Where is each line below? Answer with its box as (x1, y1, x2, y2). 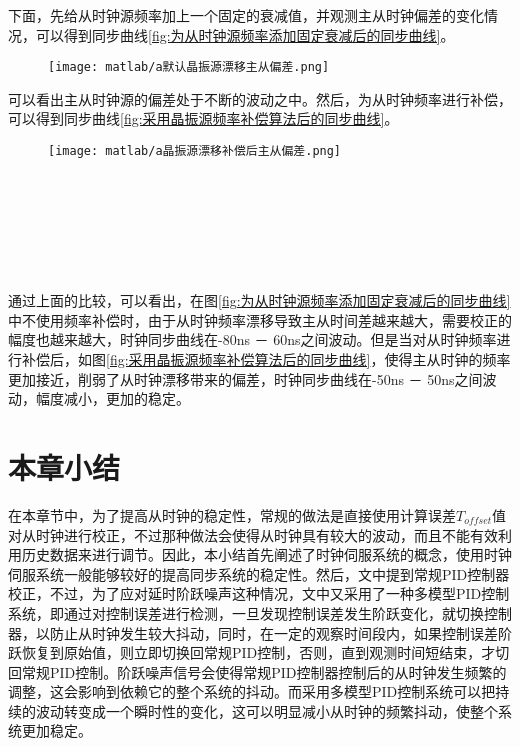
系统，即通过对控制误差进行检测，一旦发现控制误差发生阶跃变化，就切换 (8, 602, 484, 623)
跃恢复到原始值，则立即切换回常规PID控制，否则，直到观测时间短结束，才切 (8, 642, 510, 663)
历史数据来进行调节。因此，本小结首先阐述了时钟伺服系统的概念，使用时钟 (21, 544, 512, 565)
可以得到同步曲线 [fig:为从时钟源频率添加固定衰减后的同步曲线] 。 (35, 24, 455, 45)
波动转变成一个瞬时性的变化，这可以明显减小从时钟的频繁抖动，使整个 (35, 700, 498, 721)
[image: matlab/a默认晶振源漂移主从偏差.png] (48, 60, 330, 75)
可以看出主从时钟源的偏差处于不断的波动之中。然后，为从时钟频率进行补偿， (8, 88, 512, 109)
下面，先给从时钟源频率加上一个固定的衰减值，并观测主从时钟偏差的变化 (8, 5, 484, 25)
